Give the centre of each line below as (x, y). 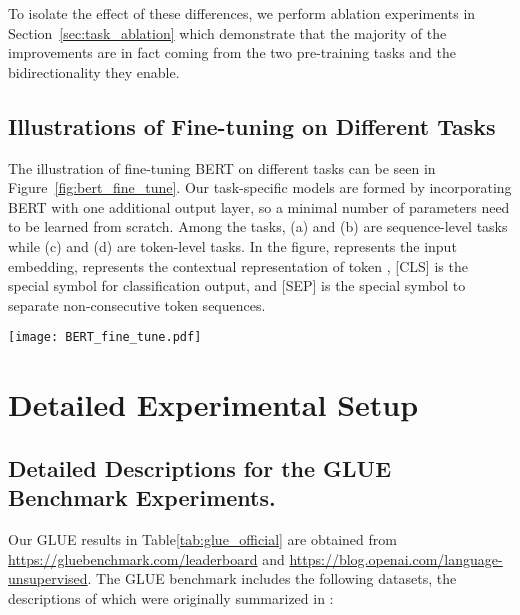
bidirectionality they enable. (94, 71)
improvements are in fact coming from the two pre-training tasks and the (232, 52)
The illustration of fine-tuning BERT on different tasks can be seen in (222, 167)
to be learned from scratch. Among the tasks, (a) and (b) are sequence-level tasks (258, 226)
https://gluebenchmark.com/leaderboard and (146, 558)
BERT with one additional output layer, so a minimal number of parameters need (259, 206)
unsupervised (48, 578)
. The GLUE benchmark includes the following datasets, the (272, 578)
